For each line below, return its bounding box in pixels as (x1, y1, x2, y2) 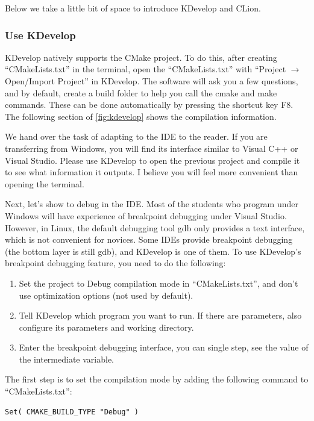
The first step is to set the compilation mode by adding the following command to (5, 373, 309, 385)
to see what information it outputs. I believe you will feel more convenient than (5, 166, 298, 178)
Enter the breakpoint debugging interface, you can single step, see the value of (19, 341, 309, 354)
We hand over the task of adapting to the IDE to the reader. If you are (5, 130, 268, 143)
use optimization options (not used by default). (19, 288, 193, 301)
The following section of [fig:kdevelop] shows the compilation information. (5, 110, 277, 122)
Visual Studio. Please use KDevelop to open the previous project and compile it (5, 154, 300, 166)
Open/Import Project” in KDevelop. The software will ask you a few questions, (5, 75, 298, 87)
